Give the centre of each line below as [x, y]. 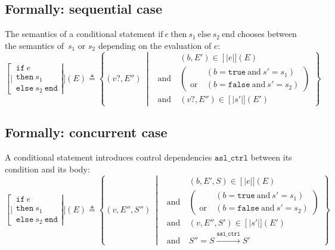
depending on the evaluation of [155, 45]
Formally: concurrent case [86, 132]
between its [271, 157]
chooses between [267, 34]
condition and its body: [47, 169]
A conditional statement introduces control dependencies [108, 157]
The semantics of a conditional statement [80, 34]
